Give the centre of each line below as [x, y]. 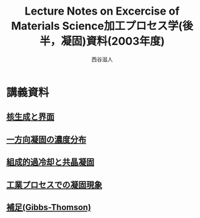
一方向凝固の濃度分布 [46, 139]
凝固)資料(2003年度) [113, 41]
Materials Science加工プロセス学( [97, 26]
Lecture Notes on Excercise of [102, 11]
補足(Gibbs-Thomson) [49, 207]
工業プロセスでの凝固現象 [54, 185]
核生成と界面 [30, 117]
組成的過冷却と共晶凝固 [50, 162]
